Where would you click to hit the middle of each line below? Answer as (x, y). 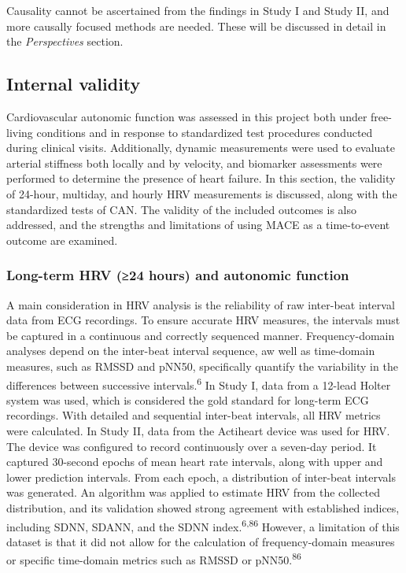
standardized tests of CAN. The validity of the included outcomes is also (181, 209)
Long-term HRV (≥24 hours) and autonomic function (178, 275)
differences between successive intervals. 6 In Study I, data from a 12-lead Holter (199, 383)
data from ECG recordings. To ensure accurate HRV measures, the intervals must (203, 320)
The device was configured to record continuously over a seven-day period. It (192, 446)
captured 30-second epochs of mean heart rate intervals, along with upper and (195, 462)
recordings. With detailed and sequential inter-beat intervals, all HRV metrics (194, 415)
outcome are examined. (62, 240)
